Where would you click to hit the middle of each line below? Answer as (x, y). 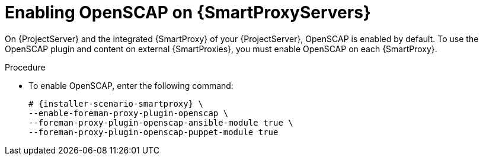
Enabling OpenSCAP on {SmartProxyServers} (188, 12)
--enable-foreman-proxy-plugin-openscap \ (129, 113)
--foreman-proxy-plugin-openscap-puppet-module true (153, 132)
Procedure (25, 67)
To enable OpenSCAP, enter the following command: (131, 85)
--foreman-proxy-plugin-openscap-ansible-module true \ (161, 122)
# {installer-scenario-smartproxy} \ (116, 103)
